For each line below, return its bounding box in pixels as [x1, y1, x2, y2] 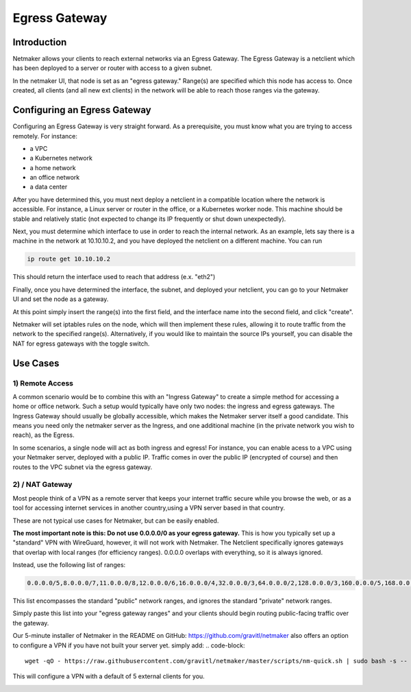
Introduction [12, 36, 67, 48]
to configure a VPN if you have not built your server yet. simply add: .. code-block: [12, 641, 246, 649]
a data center [29, 182, 68, 191]
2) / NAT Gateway [12, 480, 73, 490]
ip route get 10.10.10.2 [27, 255, 111, 263]
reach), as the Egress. [12, 431, 75, 439]
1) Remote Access [12, 378, 73, 387]
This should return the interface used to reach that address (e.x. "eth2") [12, 273, 216, 281]
